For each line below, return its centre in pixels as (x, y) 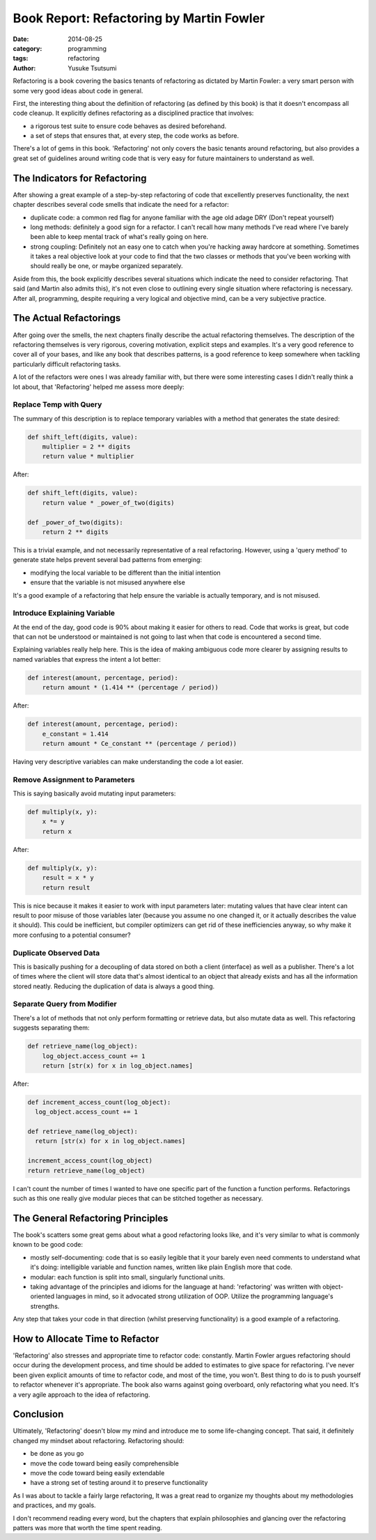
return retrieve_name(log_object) (86, 1170)
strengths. (45, 1306)
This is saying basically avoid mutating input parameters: (94, 793)
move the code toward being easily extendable (97, 1473)
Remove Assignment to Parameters (74, 779)
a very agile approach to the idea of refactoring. (81, 1394)
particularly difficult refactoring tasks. (67, 364)
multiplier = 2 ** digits (86, 447)
